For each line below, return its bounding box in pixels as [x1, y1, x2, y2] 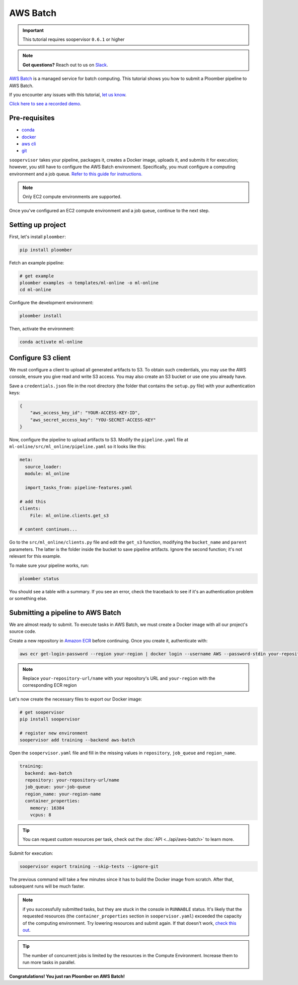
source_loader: [25, 464, 62, 469]
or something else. [9, 595, 47, 601]
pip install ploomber [19, 247, 73, 253]
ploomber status [19, 576, 60, 581]
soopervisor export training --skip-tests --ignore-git [19, 863, 159, 869]
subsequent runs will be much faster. [9, 883, 85, 890]
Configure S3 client [9, 354, 71, 362]
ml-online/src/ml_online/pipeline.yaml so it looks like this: [9, 444, 147, 449]
